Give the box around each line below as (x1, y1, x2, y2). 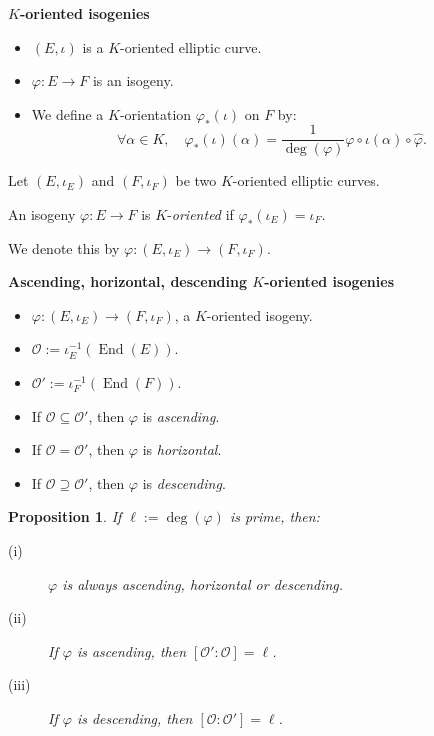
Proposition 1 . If (8, 506, 122, 527)
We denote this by (8, 237, 120, 258)
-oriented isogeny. (206, 304, 313, 325)
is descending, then (76, 707, 193, 728)
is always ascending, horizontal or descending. (62, 573, 344, 594)
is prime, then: (229, 506, 320, 527)
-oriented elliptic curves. (232, 170, 380, 191)
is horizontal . (142, 439, 222, 460)
